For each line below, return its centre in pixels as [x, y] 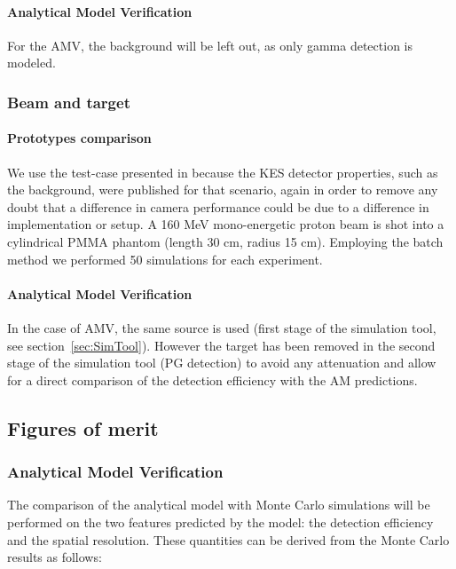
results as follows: [55, 557]
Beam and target [69, 102]
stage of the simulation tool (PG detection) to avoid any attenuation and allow [222, 363]
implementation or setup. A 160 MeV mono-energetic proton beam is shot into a [226, 224]
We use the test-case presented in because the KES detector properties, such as [223, 172]
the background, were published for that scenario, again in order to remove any [223, 190]
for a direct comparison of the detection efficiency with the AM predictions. [212, 379]
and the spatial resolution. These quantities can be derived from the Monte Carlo [228, 539]
